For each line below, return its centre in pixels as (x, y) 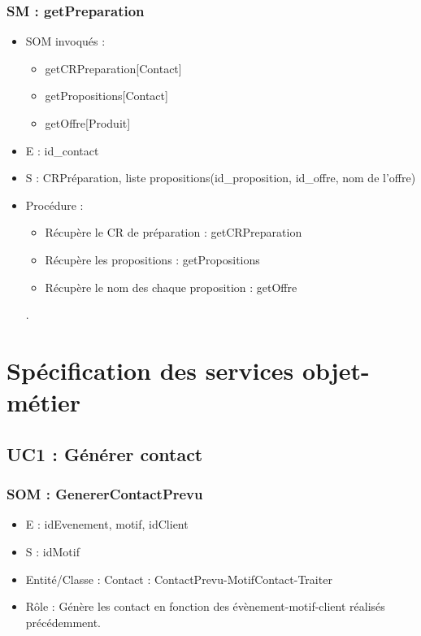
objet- (336, 370)
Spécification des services (150, 370)
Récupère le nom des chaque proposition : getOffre (171, 287)
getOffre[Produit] (88, 123)
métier (44, 402)
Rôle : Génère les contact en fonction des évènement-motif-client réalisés (205, 606)
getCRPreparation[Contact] (113, 68)
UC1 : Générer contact (105, 453)
